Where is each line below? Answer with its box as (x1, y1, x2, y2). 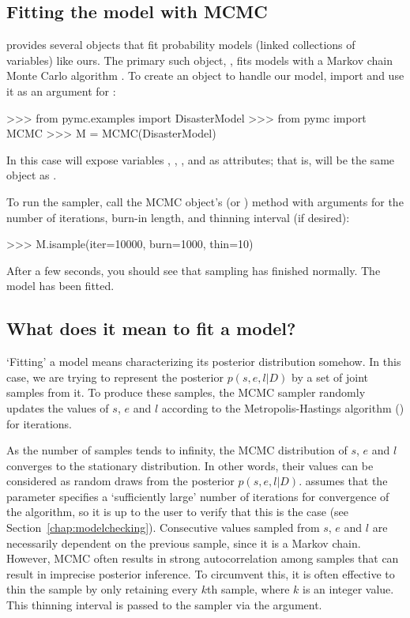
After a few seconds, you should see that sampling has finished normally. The (6, 262, 381, 278)
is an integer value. (302, 581, 394, 597)
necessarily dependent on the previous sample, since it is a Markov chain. (6, 534, 361, 551)
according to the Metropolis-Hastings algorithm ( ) (161, 399, 404, 416)
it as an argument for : (6, 82, 116, 99)
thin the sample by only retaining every (6, 581, 198, 597)
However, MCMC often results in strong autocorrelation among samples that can (6, 550, 399, 567)
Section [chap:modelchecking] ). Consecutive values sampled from (6, 519, 320, 536)
